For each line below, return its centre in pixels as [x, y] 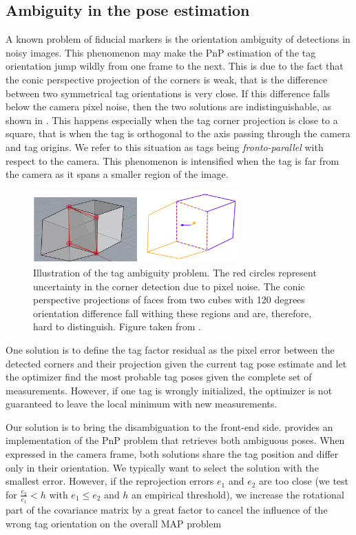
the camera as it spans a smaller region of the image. [117, 174]
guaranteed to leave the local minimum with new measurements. [142, 404]
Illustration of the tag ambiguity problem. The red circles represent [175, 272]
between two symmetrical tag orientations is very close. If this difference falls [168, 93]
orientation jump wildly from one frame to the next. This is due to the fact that [175, 66]
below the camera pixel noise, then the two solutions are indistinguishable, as [169, 107]
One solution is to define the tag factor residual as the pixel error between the [170, 349]
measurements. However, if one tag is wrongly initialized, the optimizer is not [169, 390]
